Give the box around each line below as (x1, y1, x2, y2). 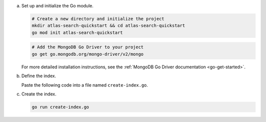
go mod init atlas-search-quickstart (32, 30, 123, 35)
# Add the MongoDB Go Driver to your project (32, 44, 144, 50)
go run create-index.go (32, 104, 90, 110)
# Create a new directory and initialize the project (32, 16, 165, 22)
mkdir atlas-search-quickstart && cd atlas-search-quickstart (32, 23, 185, 29)
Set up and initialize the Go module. (21, 3, 94, 8)
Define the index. (21, 73, 56, 79)
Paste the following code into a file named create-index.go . (21, 82, 148, 88)
